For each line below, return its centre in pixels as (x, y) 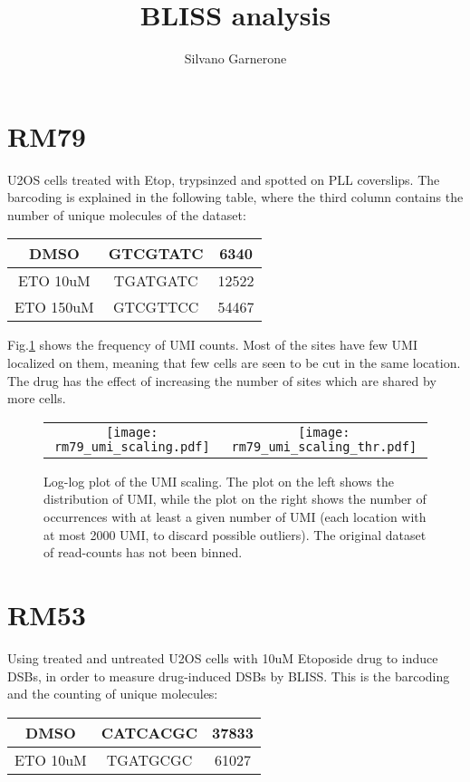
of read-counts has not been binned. (143, 552)
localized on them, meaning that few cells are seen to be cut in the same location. (234, 363)
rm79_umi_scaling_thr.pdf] (324, 446)
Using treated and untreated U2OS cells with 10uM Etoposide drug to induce (223, 657)
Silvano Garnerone (235, 58)
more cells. (37, 398)
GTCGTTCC (156, 307)
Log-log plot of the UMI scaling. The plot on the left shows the (219, 481)
